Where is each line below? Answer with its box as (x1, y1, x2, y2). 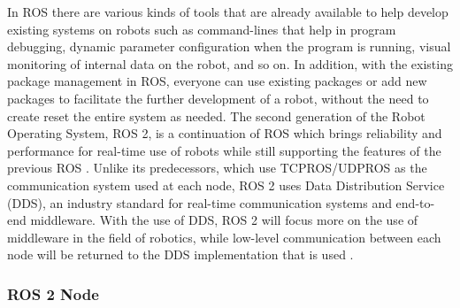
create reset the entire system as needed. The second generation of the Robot (7, 106, 425, 125)
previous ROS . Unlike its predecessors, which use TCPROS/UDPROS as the (7, 158, 427, 177)
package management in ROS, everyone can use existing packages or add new (7, 72, 427, 90)
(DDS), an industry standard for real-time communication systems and (7, 193, 392, 212)
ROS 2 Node (7, 282, 99, 304)
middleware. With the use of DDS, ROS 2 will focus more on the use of (30, 211, 418, 229)
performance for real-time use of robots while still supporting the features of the (7, 141, 441, 159)
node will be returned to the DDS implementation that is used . (7, 245, 354, 264)
